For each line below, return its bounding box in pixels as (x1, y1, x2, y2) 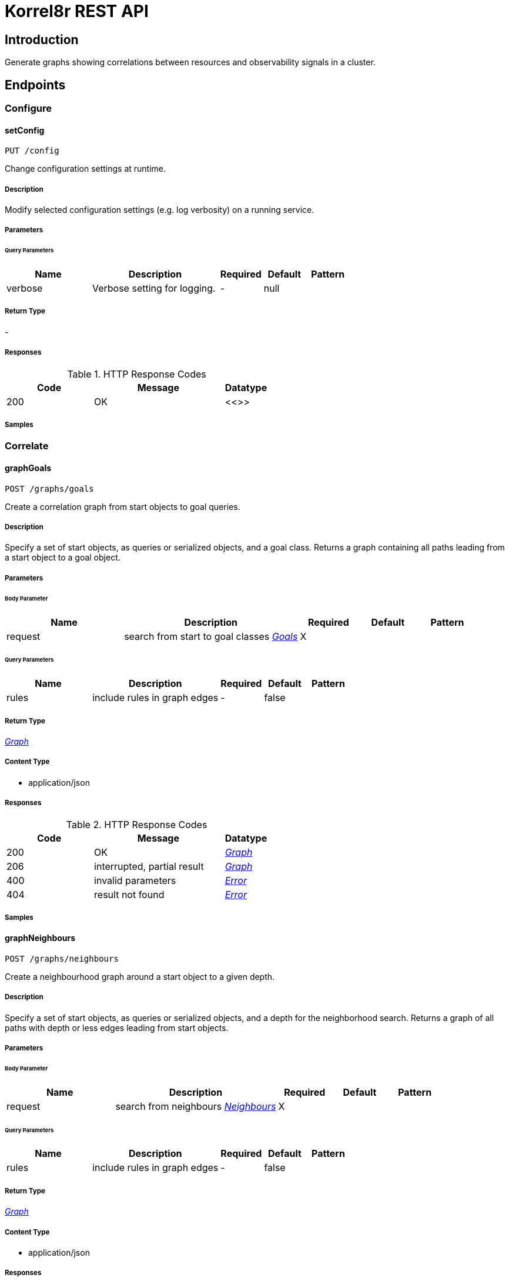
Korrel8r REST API (5, 1, 149, 21)
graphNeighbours (5, 933, 76, 943)
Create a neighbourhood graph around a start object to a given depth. (5, 971, 275, 982)
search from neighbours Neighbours (115, 1100, 276, 1112)
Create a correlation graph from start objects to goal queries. (5, 501, 240, 512)
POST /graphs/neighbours (5, 953, 119, 963)
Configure (5, 102, 52, 115)
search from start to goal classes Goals (124, 630, 298, 642)
